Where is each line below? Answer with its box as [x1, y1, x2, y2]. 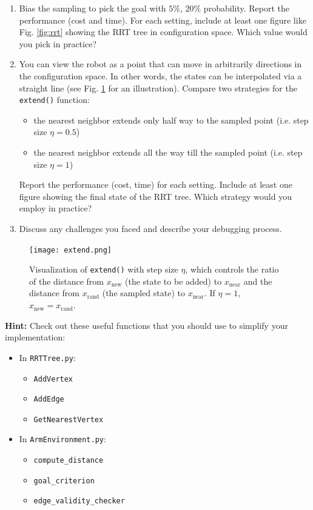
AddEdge [33, 395, 64, 404]
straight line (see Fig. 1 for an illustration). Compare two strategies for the [19, 81, 297, 94]
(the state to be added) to [125, 274, 222, 287]
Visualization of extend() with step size [29, 263, 178, 276]
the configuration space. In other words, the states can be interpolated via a [19, 69, 302, 82]
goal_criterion [33, 476, 95, 485]
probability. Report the [203, 2, 289, 14]
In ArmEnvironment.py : [19, 432, 106, 445]
